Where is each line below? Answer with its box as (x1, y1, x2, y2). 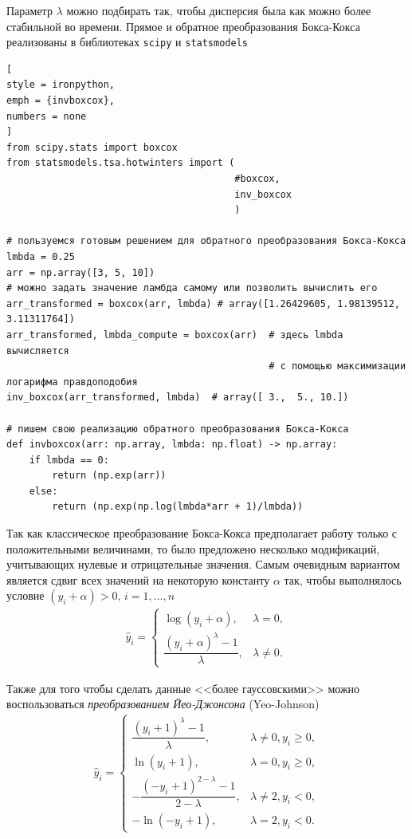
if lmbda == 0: (29, 454, 109, 466)
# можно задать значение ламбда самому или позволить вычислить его (6, 282, 378, 294)
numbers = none (6, 110, 87, 122)
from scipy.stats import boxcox (6, 141, 178, 153)
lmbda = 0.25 (6, 250, 75, 262)
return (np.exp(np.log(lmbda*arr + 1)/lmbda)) (52, 501, 304, 513)
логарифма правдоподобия (6, 376, 138, 388)
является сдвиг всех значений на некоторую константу (6, 571, 270, 588)
